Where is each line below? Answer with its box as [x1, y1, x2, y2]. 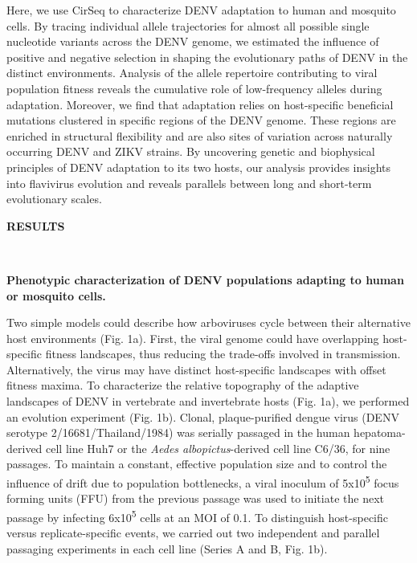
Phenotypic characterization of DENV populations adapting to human [6, 271, 404, 288]
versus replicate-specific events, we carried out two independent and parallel [6, 524, 380, 541]
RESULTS [6, 217, 65, 234]
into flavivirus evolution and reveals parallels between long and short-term [6, 174, 372, 191]
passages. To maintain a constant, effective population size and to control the [6, 455, 387, 472]
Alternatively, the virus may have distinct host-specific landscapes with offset [6, 361, 386, 377]
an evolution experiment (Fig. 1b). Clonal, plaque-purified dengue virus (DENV [6, 408, 399, 425]
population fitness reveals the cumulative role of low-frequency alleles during [6, 80, 382, 96]
